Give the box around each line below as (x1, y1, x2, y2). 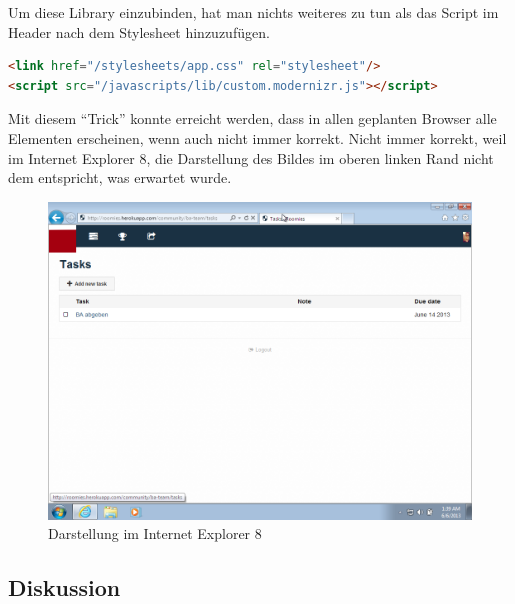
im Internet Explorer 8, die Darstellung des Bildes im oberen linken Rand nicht (8, 147, 494, 168)
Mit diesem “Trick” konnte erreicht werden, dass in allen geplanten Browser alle (8, 108, 497, 129)
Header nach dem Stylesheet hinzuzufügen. (8, 21, 270, 42)
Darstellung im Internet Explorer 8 (48, 523, 262, 544)
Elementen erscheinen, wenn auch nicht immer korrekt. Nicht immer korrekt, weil (8, 127, 507, 148)
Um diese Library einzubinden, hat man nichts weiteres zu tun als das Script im (8, 2, 499, 22)
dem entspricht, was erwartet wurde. (8, 167, 232, 188)
